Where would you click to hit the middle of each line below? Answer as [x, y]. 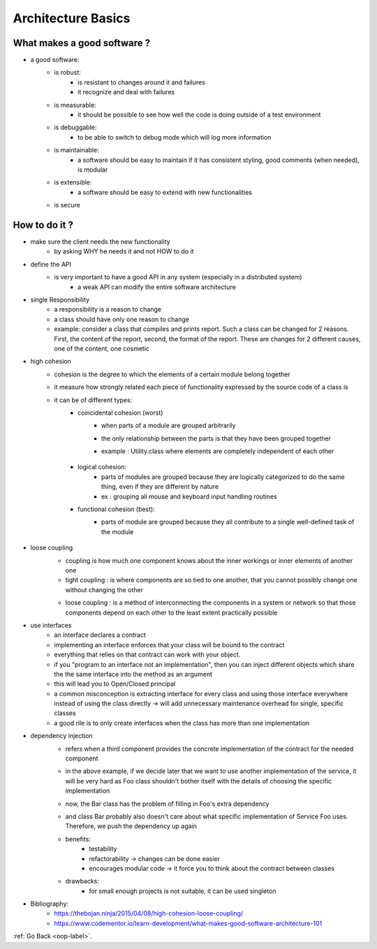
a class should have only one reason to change [122, 319]
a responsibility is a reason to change [108, 309]
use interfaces [51, 625]
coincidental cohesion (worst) [120, 413]
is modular [93, 169]
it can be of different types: [93, 400]
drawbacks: [82, 881]
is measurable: [75, 105]
